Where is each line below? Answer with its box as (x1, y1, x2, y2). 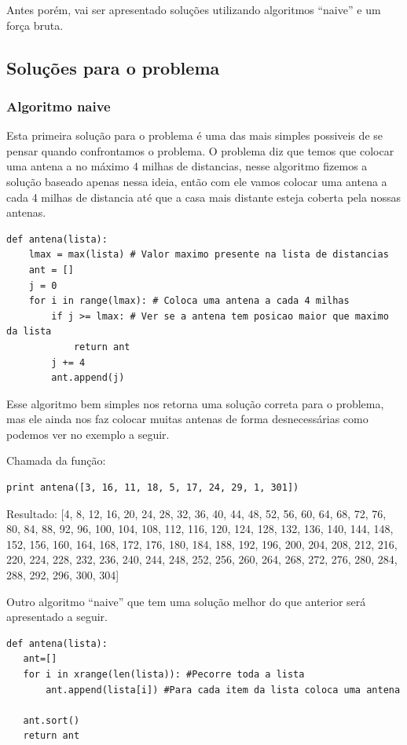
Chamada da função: (6, 452, 106, 469)
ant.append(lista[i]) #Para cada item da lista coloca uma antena (46, 684, 401, 696)
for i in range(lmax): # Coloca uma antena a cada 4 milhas (28, 295, 350, 307)
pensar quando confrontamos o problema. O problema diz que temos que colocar (6, 142, 394, 159)
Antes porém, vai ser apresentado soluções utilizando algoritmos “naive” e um (6, 2, 381, 17)
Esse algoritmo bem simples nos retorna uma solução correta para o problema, (6, 395, 384, 411)
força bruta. (6, 16, 64, 33)
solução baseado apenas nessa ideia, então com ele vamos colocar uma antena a (6, 173, 387, 189)
